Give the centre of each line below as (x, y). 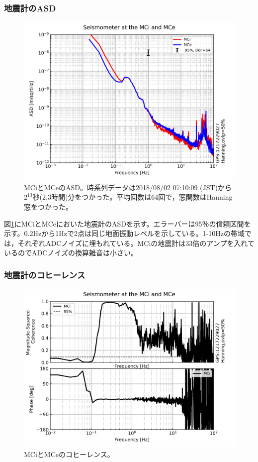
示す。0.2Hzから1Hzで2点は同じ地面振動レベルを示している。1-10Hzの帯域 (124, 233)
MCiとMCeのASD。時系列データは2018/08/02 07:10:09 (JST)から (128, 187)
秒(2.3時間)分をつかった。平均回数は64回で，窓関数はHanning (132, 197)
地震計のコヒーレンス (45, 275)
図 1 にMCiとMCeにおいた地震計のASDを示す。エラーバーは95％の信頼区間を (128, 223)
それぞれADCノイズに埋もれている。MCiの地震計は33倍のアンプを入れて (136, 243)
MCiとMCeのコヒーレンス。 (69, 454)
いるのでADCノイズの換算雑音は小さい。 (71, 253)
